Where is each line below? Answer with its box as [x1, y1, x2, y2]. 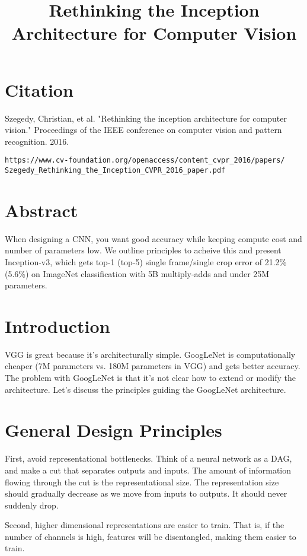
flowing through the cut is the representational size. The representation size [5, 475, 279, 488]
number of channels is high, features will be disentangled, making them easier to [5, 530, 296, 542]
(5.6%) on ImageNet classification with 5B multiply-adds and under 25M [5, 267, 270, 279]
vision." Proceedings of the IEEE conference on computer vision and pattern [5, 123, 282, 136]
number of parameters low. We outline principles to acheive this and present [5, 244, 282, 256]
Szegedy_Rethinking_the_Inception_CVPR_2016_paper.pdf [5, 166, 226, 174]
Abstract [5, 198, 78, 222]
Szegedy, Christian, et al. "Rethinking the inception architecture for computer [5, 112, 287, 124]
